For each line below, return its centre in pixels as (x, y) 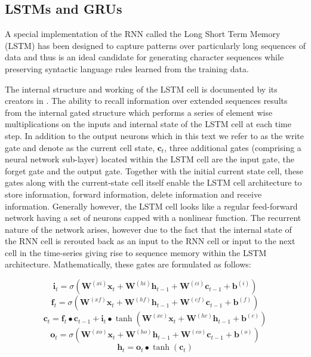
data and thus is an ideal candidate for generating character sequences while (144, 57)
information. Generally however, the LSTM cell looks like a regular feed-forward (151, 206)
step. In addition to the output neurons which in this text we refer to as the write (154, 135)
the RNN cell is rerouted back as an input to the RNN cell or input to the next (150, 241)
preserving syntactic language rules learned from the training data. (127, 68)
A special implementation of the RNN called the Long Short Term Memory (143, 34)
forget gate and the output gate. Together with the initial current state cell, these (154, 170)
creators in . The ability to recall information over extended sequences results (146, 101)
